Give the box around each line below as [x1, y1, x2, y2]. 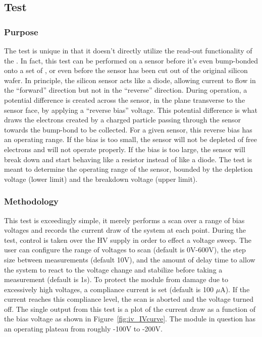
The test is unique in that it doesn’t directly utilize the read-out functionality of [4, 45, 252, 55]
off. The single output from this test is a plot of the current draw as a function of [4, 303, 255, 314]
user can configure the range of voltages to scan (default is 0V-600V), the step [4, 244, 246, 255]
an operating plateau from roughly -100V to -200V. [4, 323, 163, 334]
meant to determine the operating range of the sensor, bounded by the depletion [4, 164, 253, 174]
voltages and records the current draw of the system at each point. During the [4, 225, 246, 235]
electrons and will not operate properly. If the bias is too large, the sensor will [4, 144, 245, 154]
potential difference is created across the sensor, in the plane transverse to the [4, 94, 245, 105]
